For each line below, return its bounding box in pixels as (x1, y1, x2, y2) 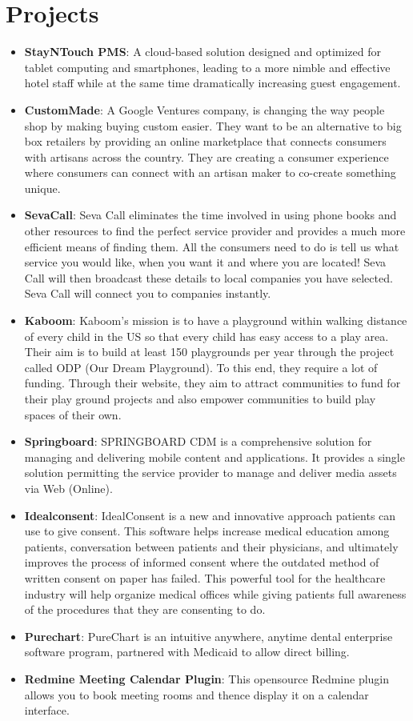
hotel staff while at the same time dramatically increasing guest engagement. (24, 74, 401, 91)
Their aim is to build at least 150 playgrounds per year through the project (24, 343, 395, 360)
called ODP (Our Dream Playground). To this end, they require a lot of (24, 358, 378, 375)
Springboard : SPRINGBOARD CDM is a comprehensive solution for (24, 433, 372, 450)
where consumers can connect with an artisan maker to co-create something (24, 164, 396, 181)
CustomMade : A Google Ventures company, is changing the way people (24, 101, 385, 118)
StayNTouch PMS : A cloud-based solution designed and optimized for (24, 43, 381, 60)
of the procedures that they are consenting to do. (24, 601, 266, 618)
